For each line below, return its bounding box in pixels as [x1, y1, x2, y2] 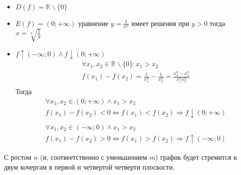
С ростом [4, 151, 32, 162]
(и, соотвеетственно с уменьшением [40, 151, 147, 162]
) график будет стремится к [155, 151, 237, 162]
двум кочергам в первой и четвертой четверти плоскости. [4, 161, 175, 172]
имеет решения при [131, 18, 190, 28]
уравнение [78, 18, 109, 28]
